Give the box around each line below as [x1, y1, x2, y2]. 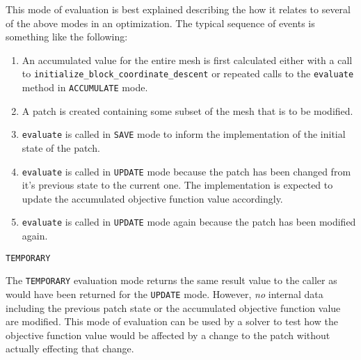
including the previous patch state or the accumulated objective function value [6, 300, 341, 315]
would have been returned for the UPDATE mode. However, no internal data [6, 286, 323, 301]
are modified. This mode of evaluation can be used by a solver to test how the [6, 314, 338, 329]
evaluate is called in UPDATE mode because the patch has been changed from [22, 164, 351, 178]
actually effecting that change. [6, 341, 134, 356]
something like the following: [6, 29, 128, 44]
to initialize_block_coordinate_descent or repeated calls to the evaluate [22, 66, 354, 81]
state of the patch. [22, 140, 100, 155]
